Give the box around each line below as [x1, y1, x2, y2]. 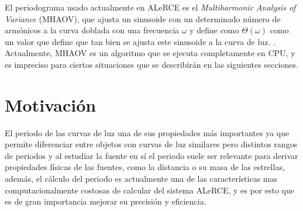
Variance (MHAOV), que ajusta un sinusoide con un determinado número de [5, 12, 281, 25]
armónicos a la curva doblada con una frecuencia [5, 24, 180, 36]
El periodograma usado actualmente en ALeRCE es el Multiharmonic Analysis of [5, 1, 296, 13]
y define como [190, 24, 239, 36]
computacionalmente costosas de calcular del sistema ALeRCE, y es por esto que [5, 184, 294, 196]
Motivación [5, 92, 97, 116]
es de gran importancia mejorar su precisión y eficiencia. [5, 195, 206, 207]
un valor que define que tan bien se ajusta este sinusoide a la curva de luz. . [5, 35, 276, 47]
